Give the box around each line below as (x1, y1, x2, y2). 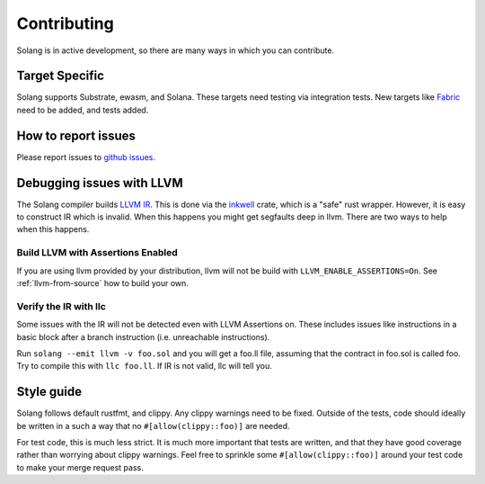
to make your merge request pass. (16, 462, 144, 472)
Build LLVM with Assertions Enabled (16, 246, 179, 259)
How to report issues (16, 128, 137, 143)
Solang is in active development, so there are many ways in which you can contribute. (16, 45, 335, 56)
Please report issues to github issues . (16, 151, 156, 162)
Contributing (16, 13, 114, 33)
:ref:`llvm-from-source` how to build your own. (16, 277, 189, 288)
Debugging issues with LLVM (16, 175, 183, 191)
